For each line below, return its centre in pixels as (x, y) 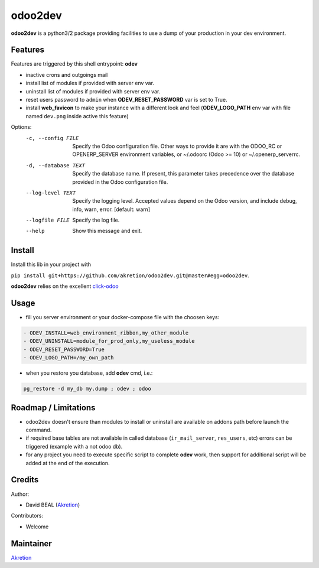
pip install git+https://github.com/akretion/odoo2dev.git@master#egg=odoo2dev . (130, 275)
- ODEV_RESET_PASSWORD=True (64, 349)
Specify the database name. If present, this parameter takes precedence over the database (183, 174)
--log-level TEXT (51, 193)
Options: (21, 127)
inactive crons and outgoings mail (67, 74)
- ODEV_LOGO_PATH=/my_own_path (69, 358)
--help (35, 231)
